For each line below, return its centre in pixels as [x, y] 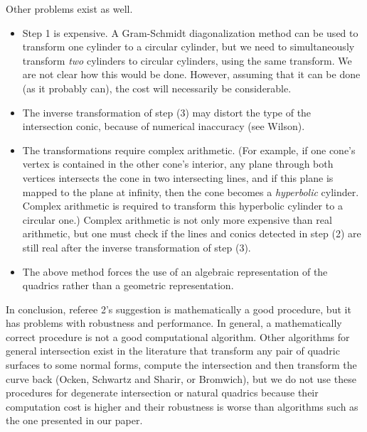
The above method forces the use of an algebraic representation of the [175, 271]
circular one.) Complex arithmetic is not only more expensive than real [177, 219]
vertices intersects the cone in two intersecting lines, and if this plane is [178, 177]
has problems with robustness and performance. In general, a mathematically [174, 323]
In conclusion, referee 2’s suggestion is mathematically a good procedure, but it [179, 309]
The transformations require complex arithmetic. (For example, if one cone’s [189, 150]
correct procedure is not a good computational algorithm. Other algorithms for [178, 336]
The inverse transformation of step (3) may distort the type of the [167, 112]
